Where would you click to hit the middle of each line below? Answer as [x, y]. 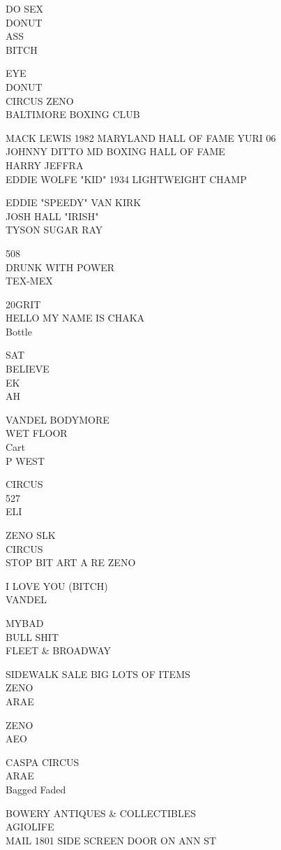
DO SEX [25, 8]
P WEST [25, 460]
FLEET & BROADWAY [59, 650]
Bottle [19, 331]
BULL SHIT [32, 636]
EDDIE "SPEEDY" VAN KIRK [74, 202]
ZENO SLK [31, 535]
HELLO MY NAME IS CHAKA [75, 318]
